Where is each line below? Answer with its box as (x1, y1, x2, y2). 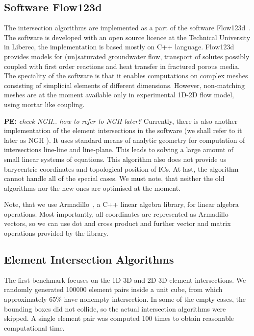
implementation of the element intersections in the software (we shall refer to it (4, 125, 242, 135)
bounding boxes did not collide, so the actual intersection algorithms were (4, 303, 226, 314)
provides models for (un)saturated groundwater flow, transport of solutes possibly (4, 51, 250, 61)
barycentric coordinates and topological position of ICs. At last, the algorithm (4, 163, 239, 174)
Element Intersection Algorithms (4, 252, 174, 267)
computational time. (4, 322, 65, 333)
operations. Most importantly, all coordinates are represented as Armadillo (4, 208, 229, 219)
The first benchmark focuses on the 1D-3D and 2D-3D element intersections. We (4, 274, 246, 285)
